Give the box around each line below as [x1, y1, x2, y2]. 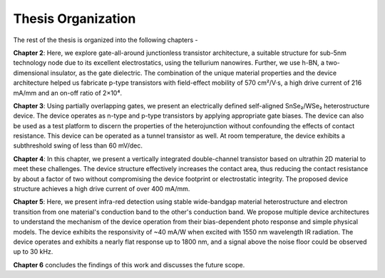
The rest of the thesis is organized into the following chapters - [13, 36, 199, 44]
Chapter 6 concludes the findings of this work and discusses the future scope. [13, 260, 245, 269]
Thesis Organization [13, 11, 136, 26]
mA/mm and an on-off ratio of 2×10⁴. [13, 88, 123, 97]
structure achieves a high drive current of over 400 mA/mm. [13, 185, 190, 193]
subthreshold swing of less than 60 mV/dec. [13, 141, 143, 150]
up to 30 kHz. [13, 247, 53, 256]
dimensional [13, 68, 49, 77]
